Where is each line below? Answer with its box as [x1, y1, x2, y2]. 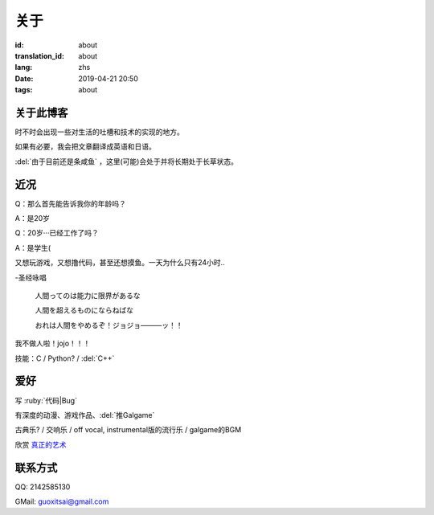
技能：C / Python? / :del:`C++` [14, 354, 115, 363]
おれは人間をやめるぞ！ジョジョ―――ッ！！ [35, 320, 183, 329]
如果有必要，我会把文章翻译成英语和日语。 [14, 141, 156, 152]
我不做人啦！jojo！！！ [14, 338, 91, 349]
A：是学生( [14, 243, 51, 252]
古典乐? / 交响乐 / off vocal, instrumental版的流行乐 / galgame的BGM [14, 425, 242, 435]
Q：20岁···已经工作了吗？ [14, 228, 100, 238]
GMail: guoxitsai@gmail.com [14, 497, 109, 506]
